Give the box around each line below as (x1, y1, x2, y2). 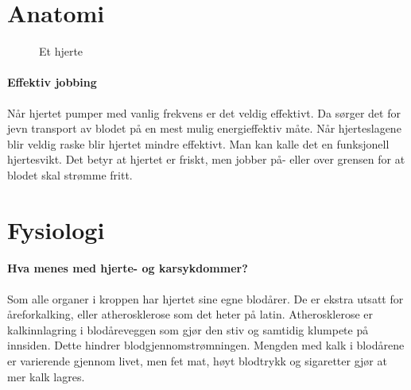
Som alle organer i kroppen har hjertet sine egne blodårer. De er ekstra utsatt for (7, 290, 404, 307)
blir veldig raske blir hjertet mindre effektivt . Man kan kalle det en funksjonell (7, 135, 390, 152)
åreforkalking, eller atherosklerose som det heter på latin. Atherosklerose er (7, 306, 373, 322)
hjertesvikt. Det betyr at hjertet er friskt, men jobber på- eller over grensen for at (7, 151, 405, 168)
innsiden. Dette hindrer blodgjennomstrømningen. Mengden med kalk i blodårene (7, 337, 405, 353)
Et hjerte (39, 43, 83, 60)
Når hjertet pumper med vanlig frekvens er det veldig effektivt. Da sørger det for (7, 104, 401, 121)
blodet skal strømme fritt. (7, 166, 133, 183)
